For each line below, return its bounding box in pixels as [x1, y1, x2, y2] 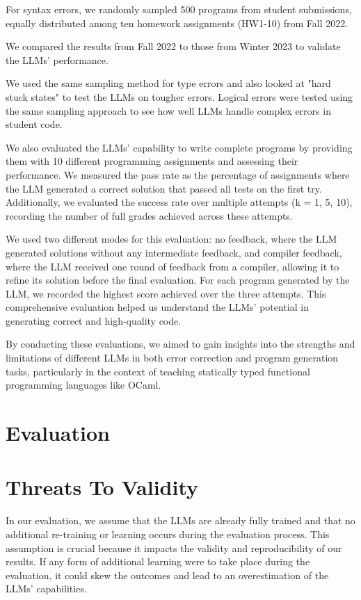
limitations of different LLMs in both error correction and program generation [6, 350, 339, 365]
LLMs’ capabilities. [6, 581, 87, 596]
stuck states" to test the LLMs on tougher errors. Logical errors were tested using [6, 89, 353, 104]
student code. [6, 117, 63, 131]
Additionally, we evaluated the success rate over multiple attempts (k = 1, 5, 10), [6, 195, 353, 209]
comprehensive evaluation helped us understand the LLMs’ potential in [6, 300, 309, 314]
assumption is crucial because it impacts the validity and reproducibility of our [6, 540, 342, 555]
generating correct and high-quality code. [6, 313, 182, 327]
